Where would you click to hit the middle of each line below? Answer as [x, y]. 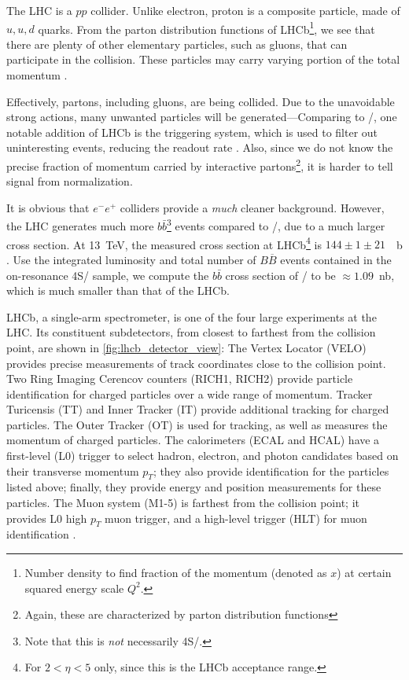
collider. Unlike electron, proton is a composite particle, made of [245, 10]
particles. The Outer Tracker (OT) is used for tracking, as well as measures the [197, 424]
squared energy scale [74, 588]
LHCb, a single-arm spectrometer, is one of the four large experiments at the [192, 316]
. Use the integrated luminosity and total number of [131, 259]
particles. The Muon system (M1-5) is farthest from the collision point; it [183, 503]
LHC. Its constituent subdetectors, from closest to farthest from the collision [191, 332]
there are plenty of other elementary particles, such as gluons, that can [177, 44]
